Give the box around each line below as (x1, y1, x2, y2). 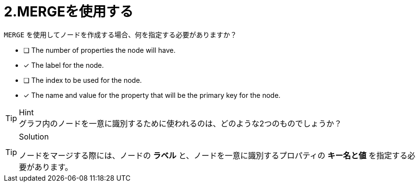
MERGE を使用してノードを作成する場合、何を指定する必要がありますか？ (4, 30, 237, 39)
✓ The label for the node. (23, 61, 104, 69)
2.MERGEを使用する (4, 3, 134, 20)
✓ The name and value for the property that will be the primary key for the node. (23, 91, 281, 99)
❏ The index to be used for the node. (23, 76, 142, 84)
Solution (19, 131, 49, 141)
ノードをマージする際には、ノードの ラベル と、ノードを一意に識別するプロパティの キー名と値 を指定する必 (19, 150, 416, 160)
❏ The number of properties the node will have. (23, 46, 176, 54)
